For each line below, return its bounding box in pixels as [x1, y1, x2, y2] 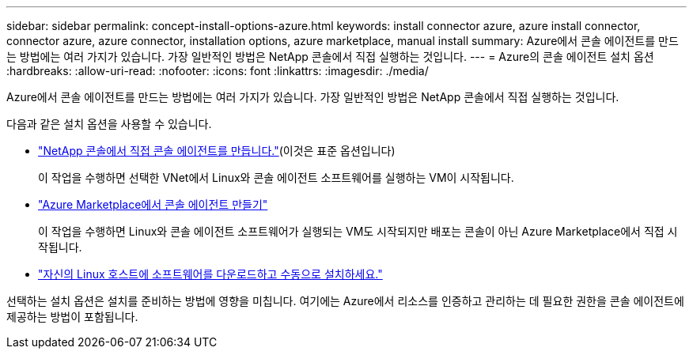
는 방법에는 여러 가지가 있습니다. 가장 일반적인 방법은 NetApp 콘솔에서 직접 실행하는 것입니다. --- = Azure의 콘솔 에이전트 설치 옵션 [6, 50, 654, 63]
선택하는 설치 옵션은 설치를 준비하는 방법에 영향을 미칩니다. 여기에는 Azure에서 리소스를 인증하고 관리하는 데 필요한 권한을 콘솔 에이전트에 [6, 294, 684, 308]
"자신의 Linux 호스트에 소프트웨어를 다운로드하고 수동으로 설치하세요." [38, 267, 383, 281]
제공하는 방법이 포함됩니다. [6, 310, 138, 323]
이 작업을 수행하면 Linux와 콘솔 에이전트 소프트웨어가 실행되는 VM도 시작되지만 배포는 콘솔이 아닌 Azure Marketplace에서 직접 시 [38, 225, 678, 238]
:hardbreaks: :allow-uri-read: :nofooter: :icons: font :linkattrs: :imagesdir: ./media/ [6, 64, 429, 77]
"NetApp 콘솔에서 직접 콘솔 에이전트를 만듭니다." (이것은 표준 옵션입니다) [38, 144, 396, 157]
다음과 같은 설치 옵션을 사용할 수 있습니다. [6, 117, 212, 130]
